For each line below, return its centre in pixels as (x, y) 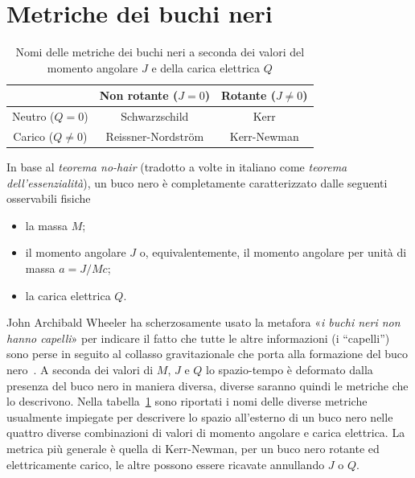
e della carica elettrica (206, 67)
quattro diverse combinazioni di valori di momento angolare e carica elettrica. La (206, 433)
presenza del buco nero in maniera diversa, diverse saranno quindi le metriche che (207, 385)
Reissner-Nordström (155, 136)
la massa (47, 225)
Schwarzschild (155, 116)
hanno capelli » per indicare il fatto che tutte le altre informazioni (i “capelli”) (198, 338)
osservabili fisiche (49, 198)
